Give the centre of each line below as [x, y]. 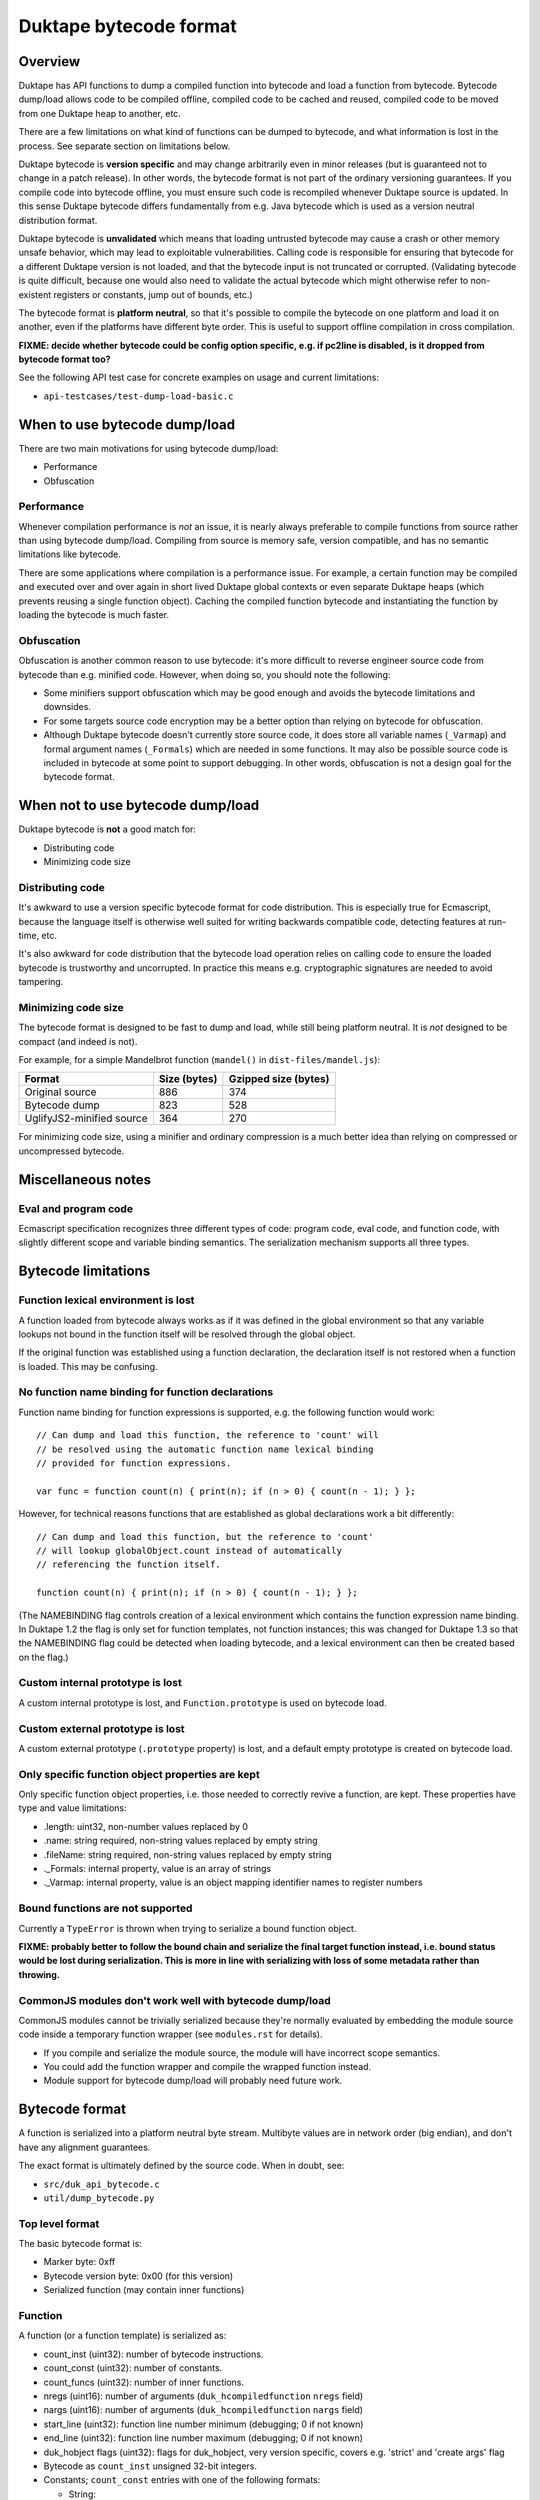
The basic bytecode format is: [80, 2244]
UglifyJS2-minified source [86, 1118]
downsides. [67, 707]
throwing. [39, 1974]
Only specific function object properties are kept [139, 1774]
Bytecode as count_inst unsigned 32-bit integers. [150, 2466]
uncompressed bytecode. [71, 1151]
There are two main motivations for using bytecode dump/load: [148, 448]
